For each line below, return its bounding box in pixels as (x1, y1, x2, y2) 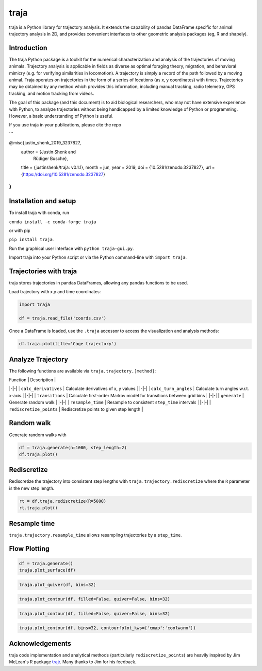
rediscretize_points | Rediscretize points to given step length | (9, 406, 143, 412)
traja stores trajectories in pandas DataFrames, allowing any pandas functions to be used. (9, 280, 188, 286)
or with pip (9, 228, 31, 233)
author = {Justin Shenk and (21, 149, 76, 155)
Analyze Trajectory (9, 355, 68, 363)
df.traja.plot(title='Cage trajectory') (19, 341, 116, 347)
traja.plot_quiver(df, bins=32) (19, 582, 97, 587)
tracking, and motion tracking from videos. (9, 90, 94, 96)
